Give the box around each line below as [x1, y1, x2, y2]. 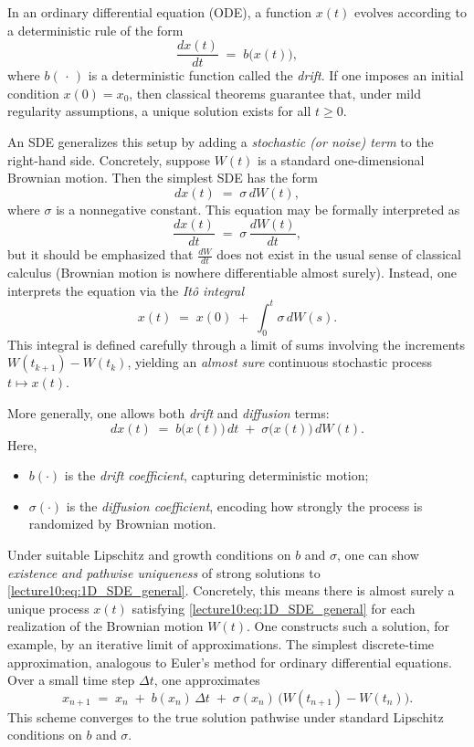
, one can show [337, 544, 419, 563]
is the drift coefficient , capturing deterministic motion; [64, 466, 369, 485]
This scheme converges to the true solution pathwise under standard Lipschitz [7, 707, 444, 726]
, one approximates [153, 670, 260, 689]
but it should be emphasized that [7, 245, 194, 264]
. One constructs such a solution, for [246, 616, 450, 636]
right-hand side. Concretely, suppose [7, 150, 210, 169]
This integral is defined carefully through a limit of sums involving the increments [7, 334, 466, 353]
